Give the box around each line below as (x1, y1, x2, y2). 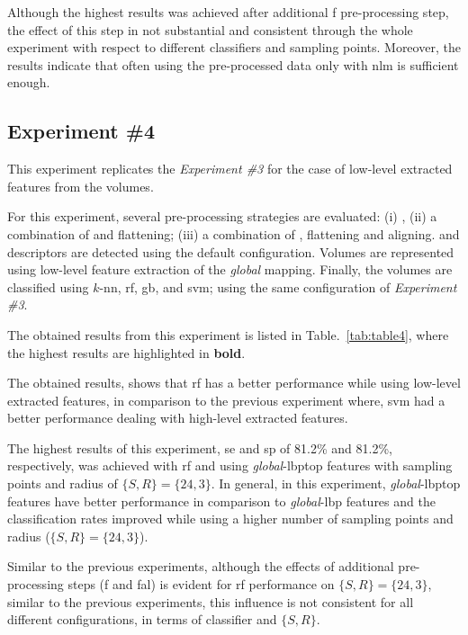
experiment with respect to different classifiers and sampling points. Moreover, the (7, 38, 461, 57)
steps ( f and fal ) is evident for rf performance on (67, 575, 335, 594)
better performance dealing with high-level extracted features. (7, 408, 348, 427)
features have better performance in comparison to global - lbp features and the (7, 491, 436, 510)
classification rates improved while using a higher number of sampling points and (7, 509, 454, 528)
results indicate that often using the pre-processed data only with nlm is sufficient (7, 55, 459, 74)
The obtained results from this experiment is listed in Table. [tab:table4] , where (7, 325, 449, 344)
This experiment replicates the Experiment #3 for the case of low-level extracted (7, 159, 453, 178)
